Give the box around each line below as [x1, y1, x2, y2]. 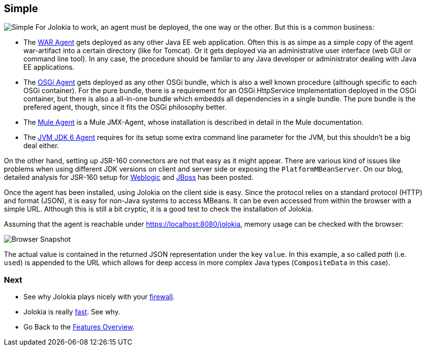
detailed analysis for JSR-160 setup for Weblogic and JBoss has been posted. [4, 173, 253, 182]
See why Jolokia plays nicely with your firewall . [23, 292, 175, 301]
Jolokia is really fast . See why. [23, 308, 120, 316]
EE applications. [23, 63, 75, 72]
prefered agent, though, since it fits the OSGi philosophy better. [23, 103, 227, 112]
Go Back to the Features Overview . [23, 323, 135, 331]
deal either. [23, 141, 59, 150]
